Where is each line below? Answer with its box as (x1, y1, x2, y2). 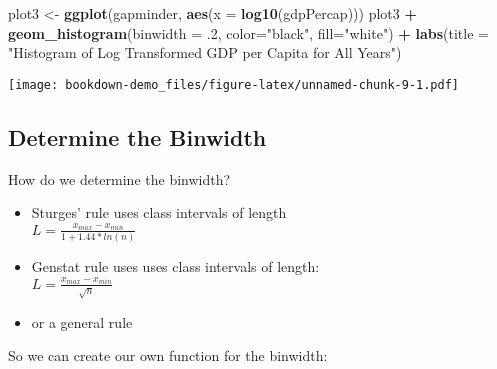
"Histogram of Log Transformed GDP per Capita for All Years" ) (8, 42, 402, 63)
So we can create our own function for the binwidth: (8, 345, 328, 366)
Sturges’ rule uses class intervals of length (31, 202, 287, 223)
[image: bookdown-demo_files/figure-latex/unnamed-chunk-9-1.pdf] (8, 77, 460, 92)
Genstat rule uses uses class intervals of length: (31, 256, 320, 277)
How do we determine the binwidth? (8, 168, 231, 189)
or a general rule (31, 311, 133, 332)
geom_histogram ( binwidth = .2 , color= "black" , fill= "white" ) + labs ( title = (8, 22, 489, 43)
